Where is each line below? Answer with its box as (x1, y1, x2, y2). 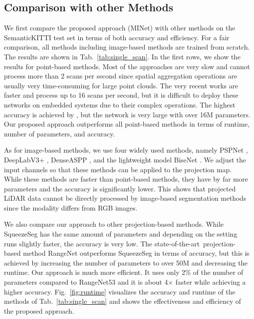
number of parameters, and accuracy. (4, 128, 115, 138)
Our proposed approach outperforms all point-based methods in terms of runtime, (4, 119, 250, 129)
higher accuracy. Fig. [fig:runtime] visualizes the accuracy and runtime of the (4, 286, 235, 296)
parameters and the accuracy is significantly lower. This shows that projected (4, 183, 236, 193)
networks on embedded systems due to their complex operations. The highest (4, 99, 235, 109)
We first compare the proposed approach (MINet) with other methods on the (4, 23, 235, 33)
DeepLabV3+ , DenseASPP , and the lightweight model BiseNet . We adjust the (4, 154, 246, 164)
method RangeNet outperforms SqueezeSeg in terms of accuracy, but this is (23, 248, 250, 258)
